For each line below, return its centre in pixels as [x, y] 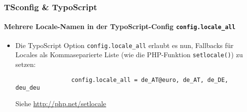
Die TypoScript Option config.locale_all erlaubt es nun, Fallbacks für [124, 45]
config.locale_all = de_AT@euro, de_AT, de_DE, [150, 80]
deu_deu [28, 88]
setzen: [26, 64]
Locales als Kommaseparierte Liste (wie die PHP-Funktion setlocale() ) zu [129, 55]
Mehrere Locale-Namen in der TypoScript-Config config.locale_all [120, 26]
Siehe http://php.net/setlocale [61, 103]
